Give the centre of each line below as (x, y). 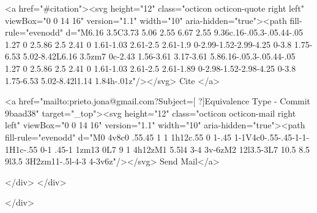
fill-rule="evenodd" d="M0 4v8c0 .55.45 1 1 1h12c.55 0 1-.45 (118, 137)
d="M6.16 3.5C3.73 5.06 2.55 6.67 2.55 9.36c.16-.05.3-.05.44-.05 (185, 32)
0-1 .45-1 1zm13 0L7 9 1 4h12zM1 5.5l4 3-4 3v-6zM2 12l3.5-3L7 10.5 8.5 (175, 149)
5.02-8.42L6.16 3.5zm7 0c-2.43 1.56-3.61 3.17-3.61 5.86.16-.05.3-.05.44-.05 (159, 56)
